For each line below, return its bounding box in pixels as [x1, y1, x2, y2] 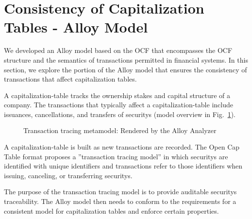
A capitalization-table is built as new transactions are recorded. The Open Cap [4, 142, 240, 152]
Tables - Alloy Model [4, 17, 148, 37]
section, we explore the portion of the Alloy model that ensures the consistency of [4, 64, 247, 74]
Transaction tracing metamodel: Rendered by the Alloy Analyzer [23, 125, 217, 135]
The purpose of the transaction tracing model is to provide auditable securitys [4, 186, 237, 197]
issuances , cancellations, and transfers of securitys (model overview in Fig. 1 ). [4, 109, 235, 119]
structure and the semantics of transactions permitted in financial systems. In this [4, 54, 248, 65]
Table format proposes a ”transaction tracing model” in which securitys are [4, 151, 228, 161]
